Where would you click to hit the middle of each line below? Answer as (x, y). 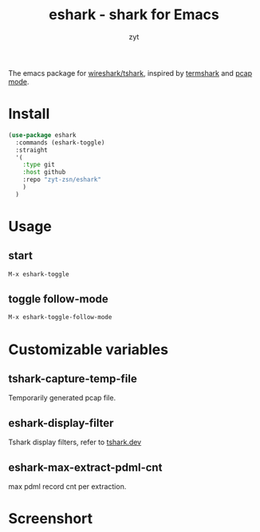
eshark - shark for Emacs (134, 15)
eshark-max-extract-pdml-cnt (85, 467)
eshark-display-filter (61, 423)
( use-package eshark (43, 135)
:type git (39, 165)
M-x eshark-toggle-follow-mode (60, 317)
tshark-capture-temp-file (73, 378)
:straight (32, 150)
